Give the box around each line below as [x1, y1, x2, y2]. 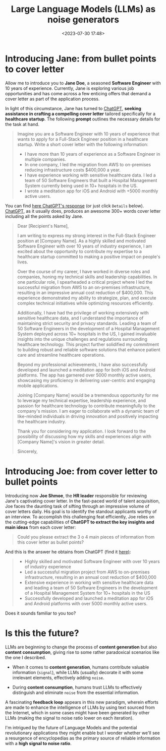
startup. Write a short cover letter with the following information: [17, 141, 149, 147]
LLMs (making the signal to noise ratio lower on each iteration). [5, 715, 134, 721]
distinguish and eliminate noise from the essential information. [12, 689, 140, 695]
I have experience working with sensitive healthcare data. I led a [24, 172, 156, 178]
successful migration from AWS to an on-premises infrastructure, [17, 284, 151, 290]
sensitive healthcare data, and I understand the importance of [17, 315, 144, 321]
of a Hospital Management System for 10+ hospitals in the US [24, 590, 150, 596]
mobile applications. [17, 382, 58, 388]
